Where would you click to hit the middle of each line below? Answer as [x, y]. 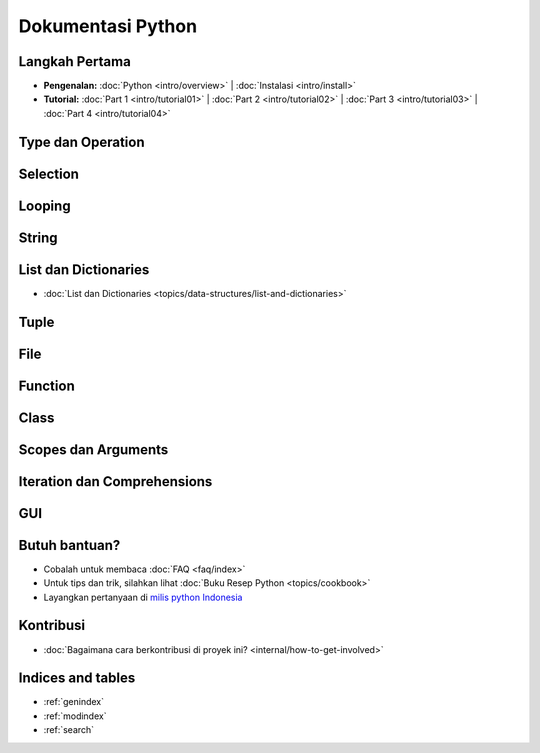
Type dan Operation [81, 141]
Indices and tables [77, 678]
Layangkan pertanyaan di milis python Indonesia [143, 597]
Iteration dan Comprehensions [115, 481]
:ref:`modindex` [75, 716]
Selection [49, 173]
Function [46, 385]
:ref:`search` [69, 730]
